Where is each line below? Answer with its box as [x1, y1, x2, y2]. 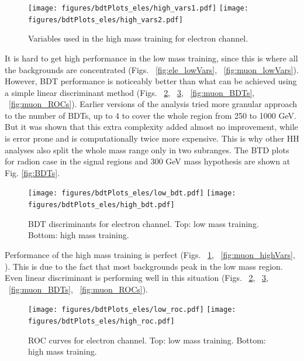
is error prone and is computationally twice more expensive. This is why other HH [5, 132, 299, 145]
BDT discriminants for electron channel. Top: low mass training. [28, 217, 259, 229]
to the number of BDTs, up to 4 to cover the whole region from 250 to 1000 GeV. [5, 109, 296, 121]
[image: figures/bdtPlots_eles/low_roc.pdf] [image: [28, 305, 236, 314]
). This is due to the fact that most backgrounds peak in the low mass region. [5, 260, 283, 272]
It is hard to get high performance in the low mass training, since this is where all [5, 51, 298, 64]
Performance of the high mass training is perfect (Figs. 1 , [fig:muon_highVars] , [5, 248, 295, 260]
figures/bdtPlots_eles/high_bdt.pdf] [28, 201, 175, 209]
